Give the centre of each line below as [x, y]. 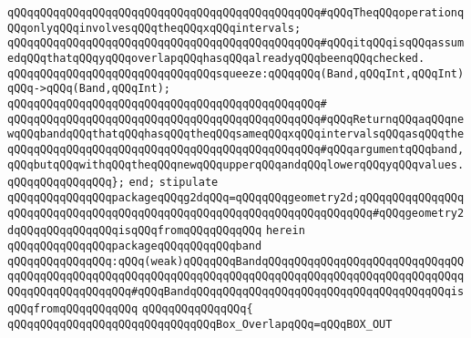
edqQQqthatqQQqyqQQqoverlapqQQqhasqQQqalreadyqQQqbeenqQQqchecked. [216, 58]
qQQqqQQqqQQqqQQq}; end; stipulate [113, 183]
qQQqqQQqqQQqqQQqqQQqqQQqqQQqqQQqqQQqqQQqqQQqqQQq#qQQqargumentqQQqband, [236, 149]
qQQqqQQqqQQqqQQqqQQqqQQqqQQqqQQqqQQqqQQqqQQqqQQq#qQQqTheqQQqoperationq [236, 13]
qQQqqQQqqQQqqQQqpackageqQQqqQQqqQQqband [135, 246]
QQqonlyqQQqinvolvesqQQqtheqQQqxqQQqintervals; [154, 28]
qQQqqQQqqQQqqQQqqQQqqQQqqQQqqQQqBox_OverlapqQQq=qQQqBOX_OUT [200, 325]
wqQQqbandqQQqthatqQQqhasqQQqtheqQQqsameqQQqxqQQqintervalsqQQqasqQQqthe [236, 134]
